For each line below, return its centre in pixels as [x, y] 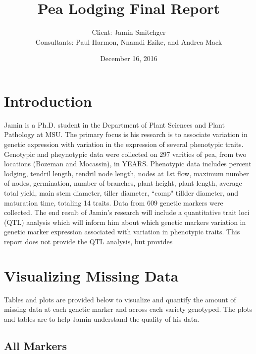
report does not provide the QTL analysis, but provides [88, 241]
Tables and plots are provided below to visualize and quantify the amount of [120, 299]
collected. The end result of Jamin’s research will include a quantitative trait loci [127, 212]
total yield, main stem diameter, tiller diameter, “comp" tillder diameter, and [121, 193]
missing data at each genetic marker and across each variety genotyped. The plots [128, 309]
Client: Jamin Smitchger [129, 32]
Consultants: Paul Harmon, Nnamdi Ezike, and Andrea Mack [129, 41]
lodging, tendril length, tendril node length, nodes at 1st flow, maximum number [127, 173]
